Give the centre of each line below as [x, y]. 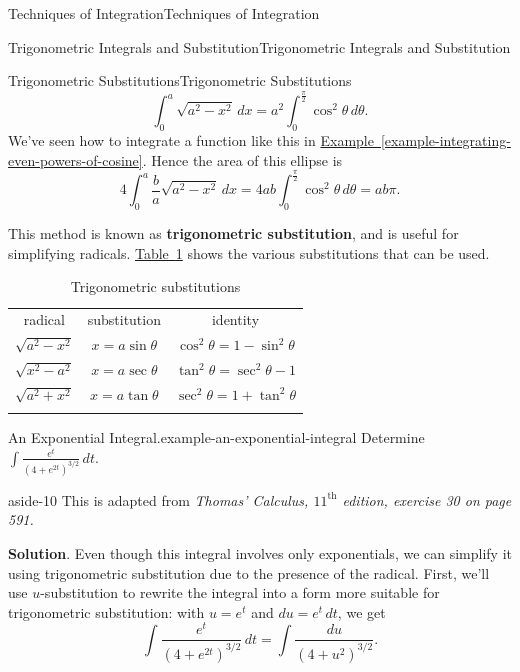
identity [235, 319]
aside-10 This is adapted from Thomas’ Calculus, [158, 499]
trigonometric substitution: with [106, 611]
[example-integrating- [445, 139]
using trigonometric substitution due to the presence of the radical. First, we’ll [249, 572]
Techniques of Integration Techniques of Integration [164, 13]
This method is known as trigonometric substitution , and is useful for [233, 233]
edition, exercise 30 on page [427, 499]
